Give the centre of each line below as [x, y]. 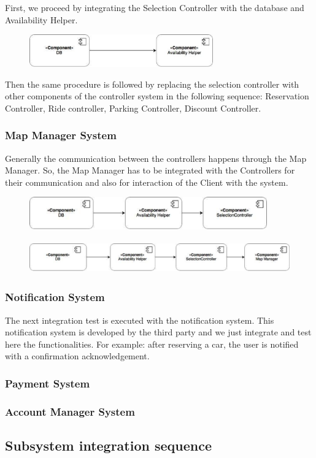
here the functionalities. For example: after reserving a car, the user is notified [152, 344]
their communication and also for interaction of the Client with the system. [147, 182]
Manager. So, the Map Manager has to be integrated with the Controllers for [150, 170]
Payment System [48, 383]
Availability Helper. [41, 19]
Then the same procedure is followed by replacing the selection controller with [152, 84]
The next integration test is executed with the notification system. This [140, 320]
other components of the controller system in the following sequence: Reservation [157, 96]
